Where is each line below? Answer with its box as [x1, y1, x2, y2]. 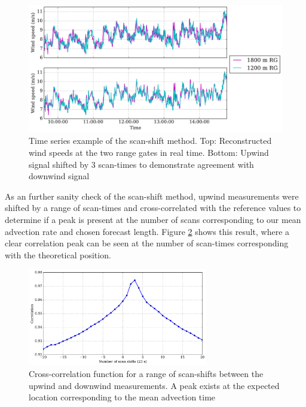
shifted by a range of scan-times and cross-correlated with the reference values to [5, 201, 301, 214]
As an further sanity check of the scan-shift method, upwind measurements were [5, 189, 299, 202]
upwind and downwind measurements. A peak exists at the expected [29, 379, 280, 391]
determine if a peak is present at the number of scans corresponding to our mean [5, 213, 301, 225]
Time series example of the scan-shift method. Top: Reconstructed [29, 134, 272, 147]
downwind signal [29, 170, 90, 182]
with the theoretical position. [5, 248, 111, 261]
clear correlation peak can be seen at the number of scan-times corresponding [5, 237, 289, 249]
